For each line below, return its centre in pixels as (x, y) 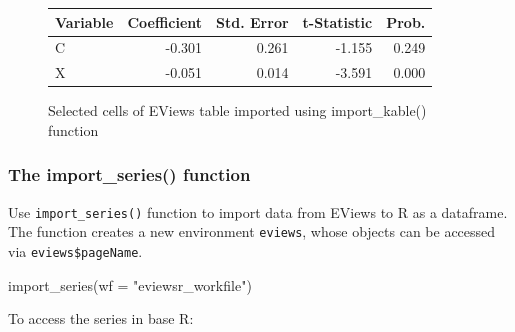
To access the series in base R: (101, 318)
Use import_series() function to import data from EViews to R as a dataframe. (258, 211)
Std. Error (252, 21)
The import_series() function (129, 174)
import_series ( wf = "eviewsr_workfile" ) (130, 284)
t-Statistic (337, 21)
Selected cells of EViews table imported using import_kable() (237, 110)
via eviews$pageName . (75, 251)
